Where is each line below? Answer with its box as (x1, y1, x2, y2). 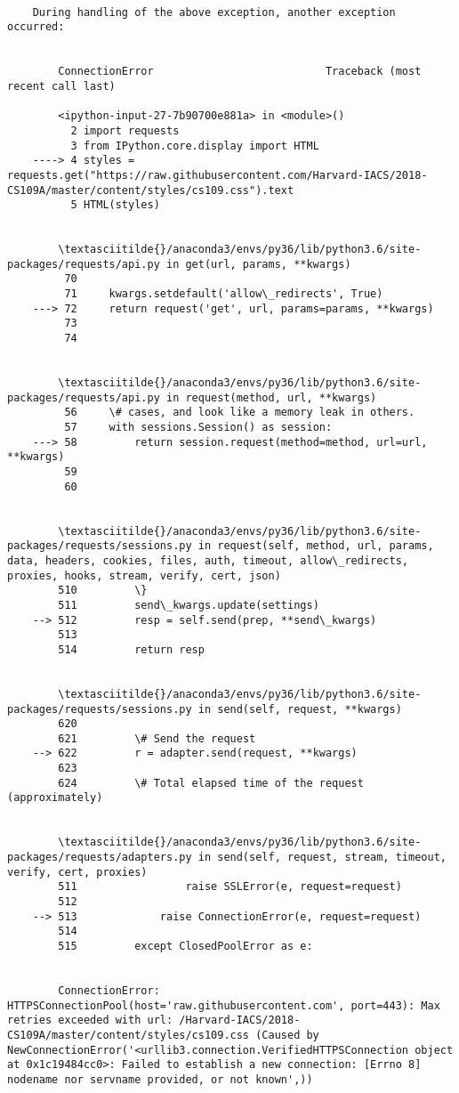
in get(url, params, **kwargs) (165, 257, 351, 271)
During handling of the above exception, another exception (32, 5, 396, 19)
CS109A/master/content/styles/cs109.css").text (7, 183, 294, 197)
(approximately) (7, 791, 103, 805)
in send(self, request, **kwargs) (197, 702, 402, 716)
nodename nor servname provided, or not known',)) (7, 1073, 313, 1086)
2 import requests (70, 124, 180, 137)
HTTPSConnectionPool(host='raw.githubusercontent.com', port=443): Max (7, 999, 440, 1012)
